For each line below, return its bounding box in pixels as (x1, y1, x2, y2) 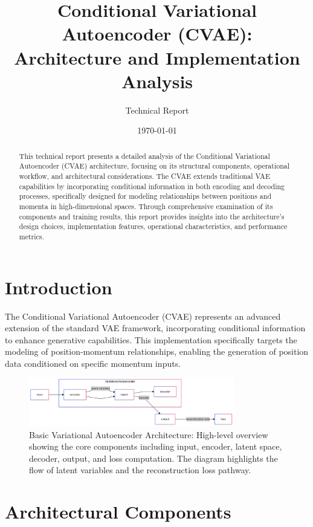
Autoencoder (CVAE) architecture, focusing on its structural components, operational (19, 161, 290, 171)
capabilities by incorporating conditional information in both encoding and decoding (19, 181, 285, 191)
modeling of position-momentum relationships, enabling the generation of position (5, 345, 309, 358)
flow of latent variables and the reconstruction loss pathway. (29, 464, 251, 476)
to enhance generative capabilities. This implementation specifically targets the (5, 333, 297, 346)
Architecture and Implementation (14, 45, 300, 70)
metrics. (19, 231, 44, 241)
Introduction (5, 274, 112, 299)
